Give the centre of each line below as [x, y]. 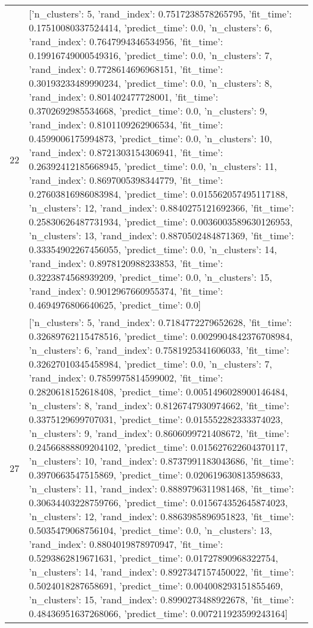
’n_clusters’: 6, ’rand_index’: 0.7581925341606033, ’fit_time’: [159, 350]
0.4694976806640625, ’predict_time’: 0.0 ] [115, 305]
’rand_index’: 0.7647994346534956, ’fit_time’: [126, 41]
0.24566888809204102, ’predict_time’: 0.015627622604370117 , [158, 447]
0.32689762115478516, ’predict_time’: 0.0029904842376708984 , [161, 336]
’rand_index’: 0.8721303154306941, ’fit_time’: [126, 152]
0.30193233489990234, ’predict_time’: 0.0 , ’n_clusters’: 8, [150, 83]
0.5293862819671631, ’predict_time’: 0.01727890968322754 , [153, 558]
